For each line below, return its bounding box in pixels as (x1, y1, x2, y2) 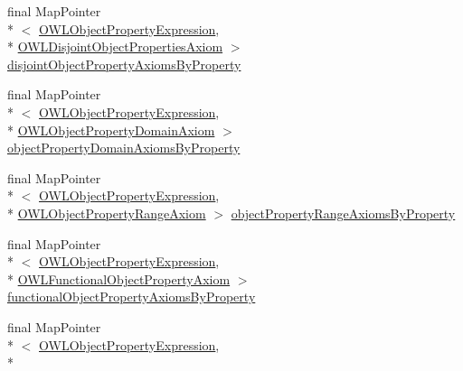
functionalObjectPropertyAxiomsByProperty (7, 287, 256, 306)
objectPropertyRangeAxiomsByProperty (231, 203, 456, 222)
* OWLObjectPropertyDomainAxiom (7, 120, 215, 139)
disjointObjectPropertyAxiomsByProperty (7, 54, 241, 73)
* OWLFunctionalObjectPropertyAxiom (7, 269, 231, 288)
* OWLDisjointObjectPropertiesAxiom (7, 37, 223, 56)
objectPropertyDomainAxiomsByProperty (7, 138, 241, 157)
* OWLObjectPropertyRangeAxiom (7, 203, 206, 222)
